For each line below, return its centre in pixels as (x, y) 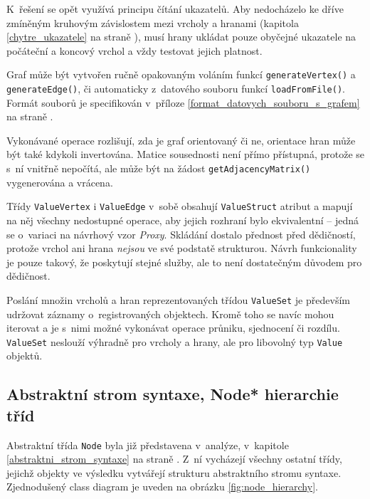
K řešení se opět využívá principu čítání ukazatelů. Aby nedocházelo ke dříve (175, 9)
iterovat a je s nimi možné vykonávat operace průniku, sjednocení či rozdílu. (173, 328)
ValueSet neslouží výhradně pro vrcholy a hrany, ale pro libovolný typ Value (175, 341)
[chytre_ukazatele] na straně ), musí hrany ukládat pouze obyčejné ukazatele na (181, 37)
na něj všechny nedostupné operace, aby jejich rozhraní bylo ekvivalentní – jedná (183, 220)
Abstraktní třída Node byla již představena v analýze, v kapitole (148, 445)
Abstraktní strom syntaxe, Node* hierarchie (173, 394)
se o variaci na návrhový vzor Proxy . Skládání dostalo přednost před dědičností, (181, 234)
